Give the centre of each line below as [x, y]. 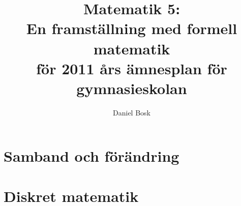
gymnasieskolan [132, 88]
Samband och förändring [92, 156]
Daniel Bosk [132, 112]
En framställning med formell [132, 28]
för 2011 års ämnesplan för [132, 68]
